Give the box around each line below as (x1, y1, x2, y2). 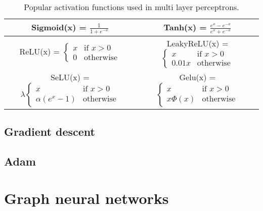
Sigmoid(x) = (31, 21, 86, 33)
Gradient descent (4, 123, 95, 139)
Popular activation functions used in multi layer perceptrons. (24, 1, 239, 13)
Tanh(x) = (163, 21, 207, 33)
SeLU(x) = (51, 71, 90, 83)
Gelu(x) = (179, 71, 216, 83)
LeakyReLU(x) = (166, 37, 229, 49)
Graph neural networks (4, 188, 169, 208)
